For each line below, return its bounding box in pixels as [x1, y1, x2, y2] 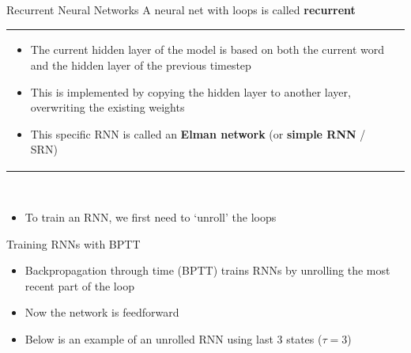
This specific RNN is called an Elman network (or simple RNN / [30, 125, 366, 142]
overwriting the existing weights [30, 99, 185, 116]
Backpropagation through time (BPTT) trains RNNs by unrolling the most [25, 262, 390, 279]
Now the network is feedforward [25, 304, 179, 321]
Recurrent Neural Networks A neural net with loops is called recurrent [6, 2, 356, 17]
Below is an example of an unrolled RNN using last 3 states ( [25, 330, 322, 347]
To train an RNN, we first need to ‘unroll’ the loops [25, 209, 277, 225]
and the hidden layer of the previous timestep [30, 56, 251, 73]
